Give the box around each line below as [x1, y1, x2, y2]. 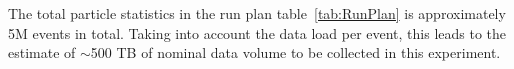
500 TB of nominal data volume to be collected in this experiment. [90, 42, 501, 63]
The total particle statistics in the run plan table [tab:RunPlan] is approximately [8, 3, 506, 23]
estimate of [8, 42, 76, 63]
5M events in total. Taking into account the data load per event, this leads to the [8, 22, 507, 43]
